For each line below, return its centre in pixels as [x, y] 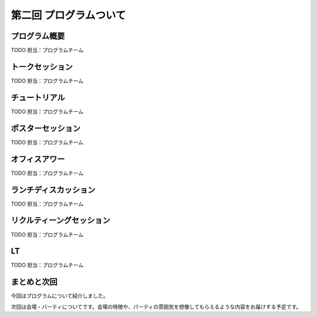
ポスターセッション [45, 128]
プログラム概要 [38, 36]
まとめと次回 [34, 282]
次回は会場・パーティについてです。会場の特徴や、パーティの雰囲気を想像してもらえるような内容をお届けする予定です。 [156, 306]
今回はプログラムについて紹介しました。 [60, 296]
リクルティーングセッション [61, 221]
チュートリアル [38, 98]
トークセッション [42, 67]
